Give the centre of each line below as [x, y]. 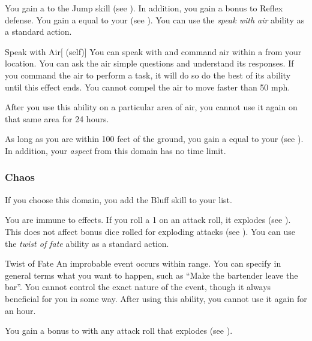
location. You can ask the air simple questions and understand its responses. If [149, 63]
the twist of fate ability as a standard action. [87, 243]
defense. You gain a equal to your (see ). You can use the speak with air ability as [155, 19]
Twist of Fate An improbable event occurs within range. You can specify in [143, 263]
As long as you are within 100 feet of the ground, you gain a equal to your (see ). [154, 139]
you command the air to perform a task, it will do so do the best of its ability [148, 75]
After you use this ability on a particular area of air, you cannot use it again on [151, 107]
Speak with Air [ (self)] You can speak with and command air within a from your [153, 51]
